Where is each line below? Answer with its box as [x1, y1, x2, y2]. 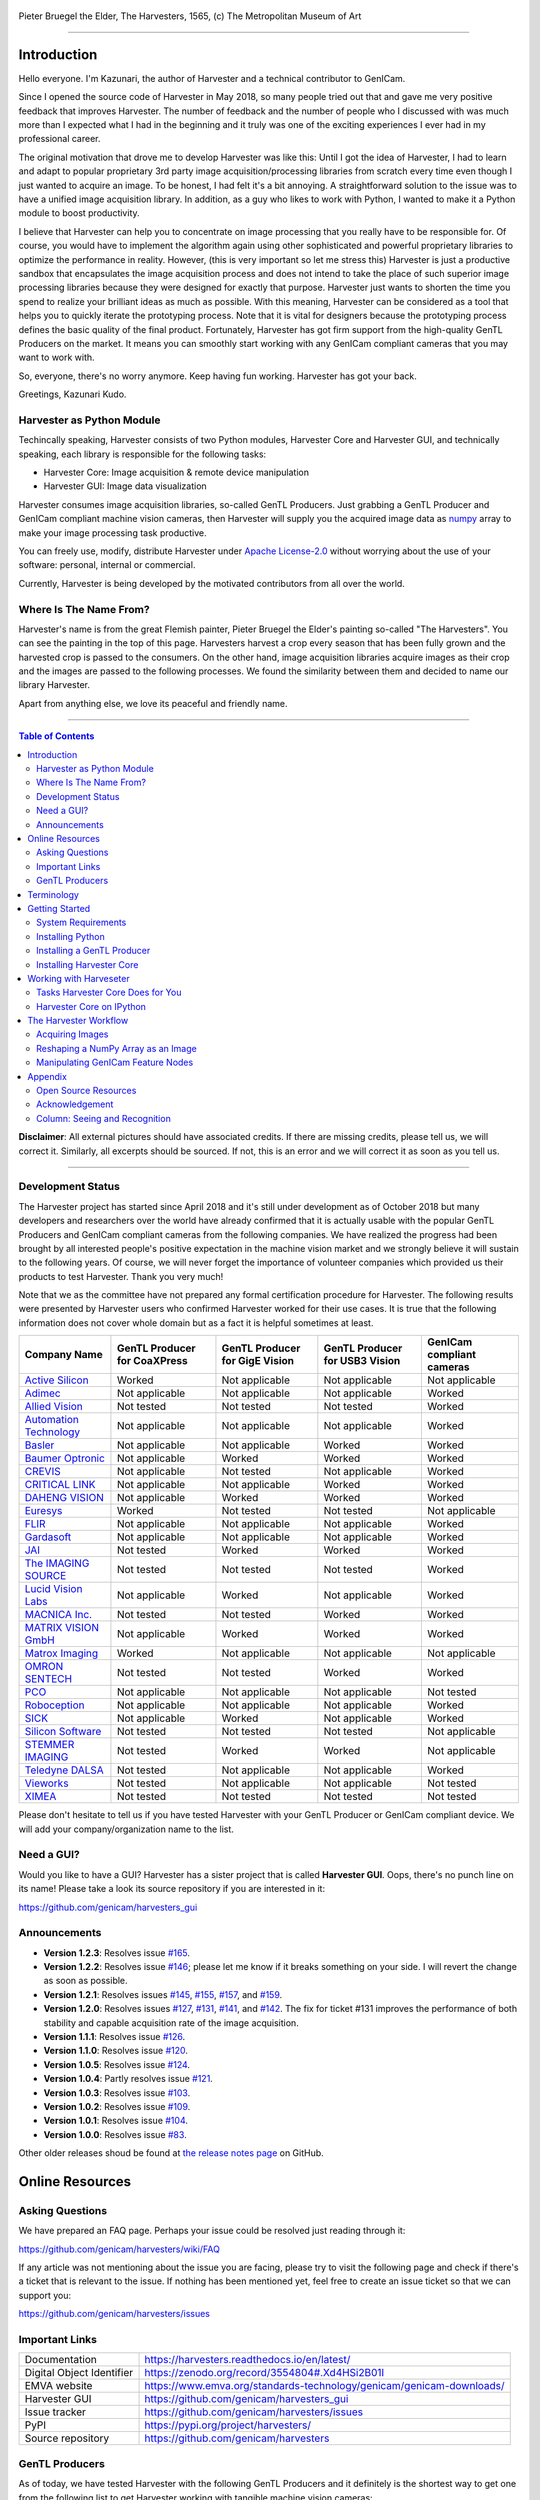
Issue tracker [24, 2405, 87, 2419]
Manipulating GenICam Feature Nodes [36, 1056, 194, 1069]
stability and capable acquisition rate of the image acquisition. [43, 2016, 299, 2029]
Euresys [24, 1504, 63, 1518]
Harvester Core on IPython [36, 1000, 147, 1012]
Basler [24, 1438, 55, 1452]
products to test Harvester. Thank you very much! [18, 1270, 224, 1282]
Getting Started [27, 902, 91, 914]
